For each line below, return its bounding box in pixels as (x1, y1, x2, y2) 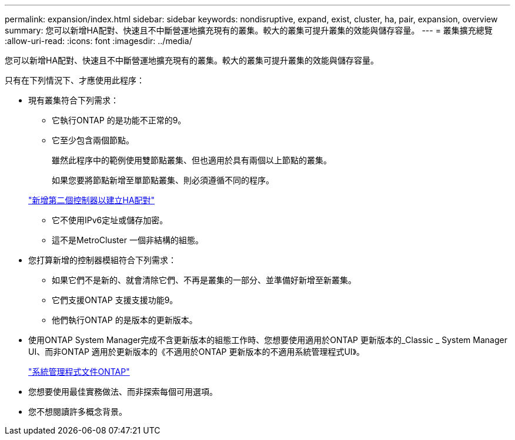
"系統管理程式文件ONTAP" (28, 367, 130, 377)
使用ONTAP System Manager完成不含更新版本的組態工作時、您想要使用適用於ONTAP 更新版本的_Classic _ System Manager (28, 335, 507, 345)
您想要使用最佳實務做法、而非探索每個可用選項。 (28, 387, 218, 397)
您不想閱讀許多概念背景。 (28, 407, 127, 417)
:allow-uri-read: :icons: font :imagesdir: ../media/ (5, 36, 192, 46)
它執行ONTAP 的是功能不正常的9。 (52, 115, 186, 125)
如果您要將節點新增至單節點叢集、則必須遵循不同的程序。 (52, 175, 274, 185)
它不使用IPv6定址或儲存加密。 (52, 215, 168, 225)
